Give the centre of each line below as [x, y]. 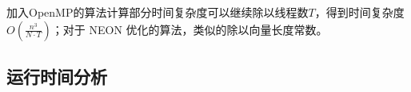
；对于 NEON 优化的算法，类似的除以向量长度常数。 [190, 29]
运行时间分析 [57, 76]
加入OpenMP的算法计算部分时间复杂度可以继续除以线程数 [158, 12]
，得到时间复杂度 [359, 12]
